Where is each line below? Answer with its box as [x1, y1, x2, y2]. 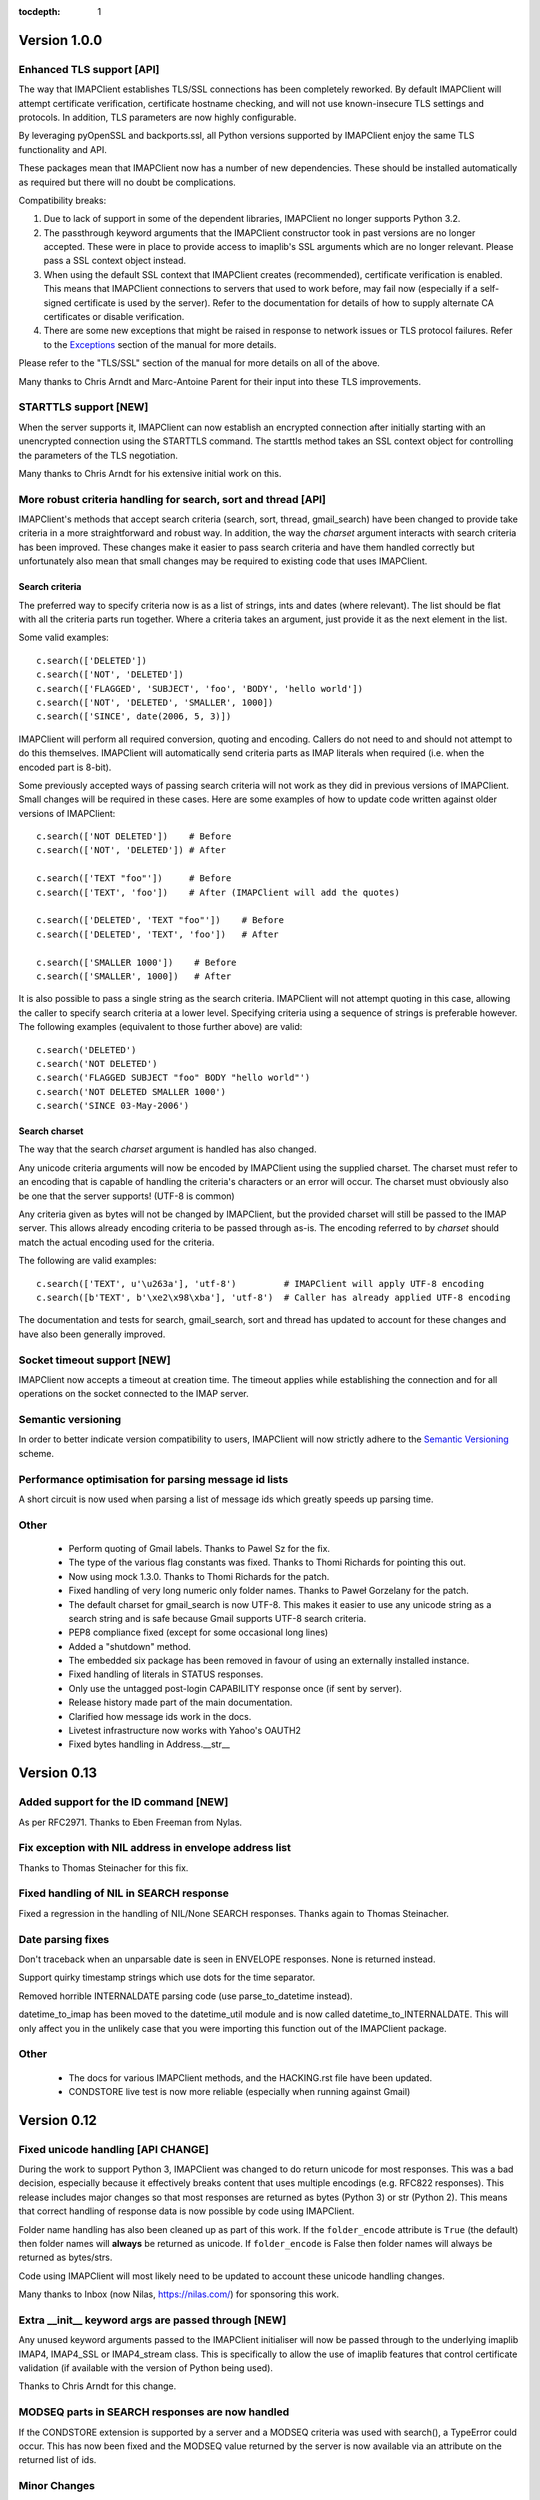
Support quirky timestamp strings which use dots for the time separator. [18, 1971, 316, 1984]
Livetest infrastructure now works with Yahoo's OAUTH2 [68, 1725, 302, 1737]
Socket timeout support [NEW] [18, 1353, 171, 1367]
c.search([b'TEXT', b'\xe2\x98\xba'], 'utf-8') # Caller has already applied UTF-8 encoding [36, 1292, 511, 1303]
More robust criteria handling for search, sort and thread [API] [18, 492, 327, 506]
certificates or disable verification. [43, 311, 185, 323]
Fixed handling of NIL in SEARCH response [18, 1886, 230, 1900]
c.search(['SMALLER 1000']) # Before [36, 956, 237, 968]
